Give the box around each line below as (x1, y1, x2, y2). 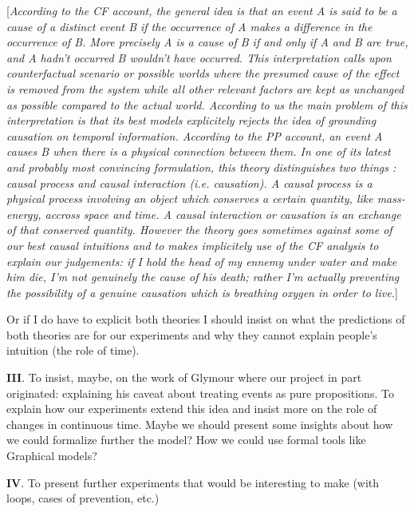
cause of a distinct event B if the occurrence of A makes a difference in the (6, 18, 373, 34)
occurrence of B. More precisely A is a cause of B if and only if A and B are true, (6, 34, 408, 50)
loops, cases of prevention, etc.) (6, 490, 160, 506)
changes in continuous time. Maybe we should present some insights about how (6, 415, 393, 432)
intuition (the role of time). (6, 342, 140, 359)
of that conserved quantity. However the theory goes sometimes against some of (6, 221, 392, 238)
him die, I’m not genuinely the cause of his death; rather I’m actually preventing (6, 268, 400, 285)
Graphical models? (6, 447, 97, 464)
